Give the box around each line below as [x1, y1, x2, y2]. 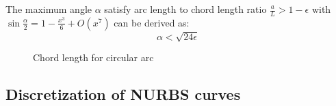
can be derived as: [114, 15, 190, 29]
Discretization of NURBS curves [5, 84, 241, 105]
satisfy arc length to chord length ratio [104, 2, 267, 16]
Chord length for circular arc [33, 50, 154, 65]
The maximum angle [5, 2, 92, 16]
